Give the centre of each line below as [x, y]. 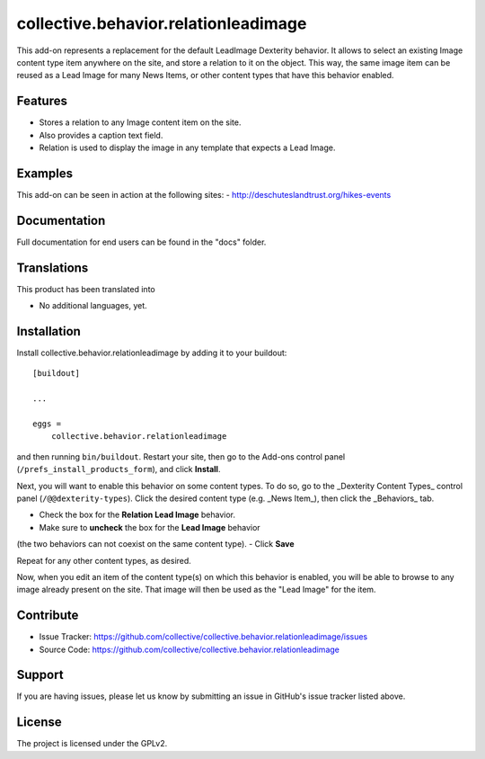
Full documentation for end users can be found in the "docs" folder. [141, 242]
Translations [53, 268]
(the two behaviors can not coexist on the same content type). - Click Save [156, 544]
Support [40, 675]
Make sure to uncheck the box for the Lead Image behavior [150, 527]
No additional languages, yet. [93, 306]
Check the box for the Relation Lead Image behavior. [137, 515]
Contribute [48, 616]
